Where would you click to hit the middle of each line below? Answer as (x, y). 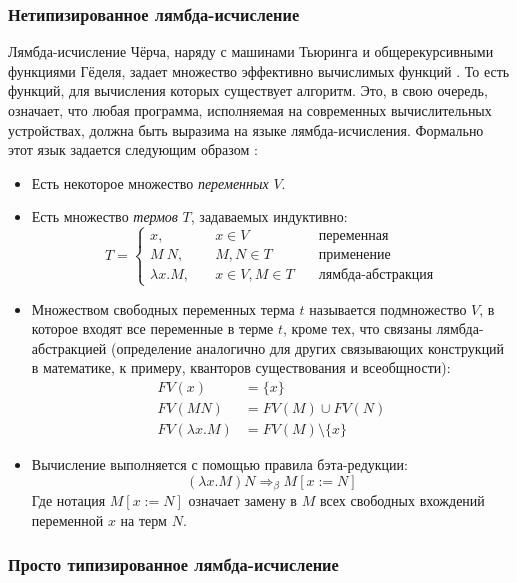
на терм (143, 519)
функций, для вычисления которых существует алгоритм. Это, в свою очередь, (248, 90)
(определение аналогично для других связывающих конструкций (308, 347)
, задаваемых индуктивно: (269, 216)
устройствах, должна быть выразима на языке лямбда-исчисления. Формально (246, 129)
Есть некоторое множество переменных (150, 182)
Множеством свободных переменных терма (163, 308)
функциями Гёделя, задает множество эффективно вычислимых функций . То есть (259, 70)
